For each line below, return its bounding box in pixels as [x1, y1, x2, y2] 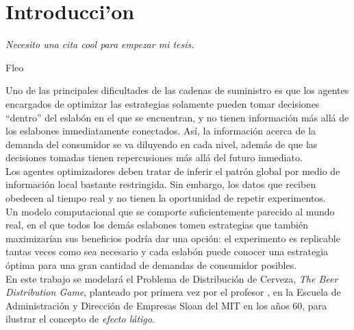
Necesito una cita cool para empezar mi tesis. [5, 37, 194, 51]
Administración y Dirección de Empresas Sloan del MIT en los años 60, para [5, 298, 327, 312]
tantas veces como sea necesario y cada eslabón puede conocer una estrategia [5, 244, 329, 259]
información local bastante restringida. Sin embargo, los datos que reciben [5, 177, 316, 191]
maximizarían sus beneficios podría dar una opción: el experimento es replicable [5, 231, 340, 245]
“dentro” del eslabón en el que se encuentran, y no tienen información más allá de [5, 110, 349, 124]
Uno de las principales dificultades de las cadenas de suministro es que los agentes [5, 83, 349, 97]
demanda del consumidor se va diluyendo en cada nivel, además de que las [5, 137, 318, 151]
